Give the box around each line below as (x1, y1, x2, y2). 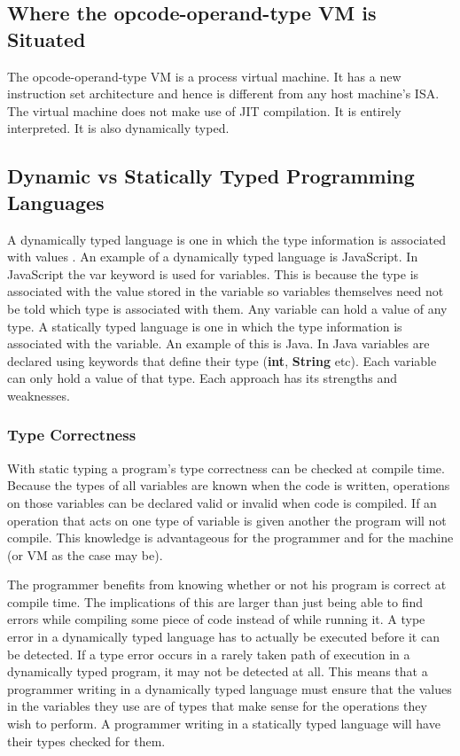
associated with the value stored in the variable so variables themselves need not (7, 282, 444, 300)
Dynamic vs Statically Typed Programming (7, 162, 415, 190)
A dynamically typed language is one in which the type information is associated (7, 230, 447, 248)
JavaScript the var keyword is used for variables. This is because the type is (7, 264, 419, 283)
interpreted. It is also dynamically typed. (7, 119, 230, 137)
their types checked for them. (7, 731, 166, 750)
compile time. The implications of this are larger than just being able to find (7, 592, 423, 611)
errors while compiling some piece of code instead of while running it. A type (7, 610, 425, 628)
